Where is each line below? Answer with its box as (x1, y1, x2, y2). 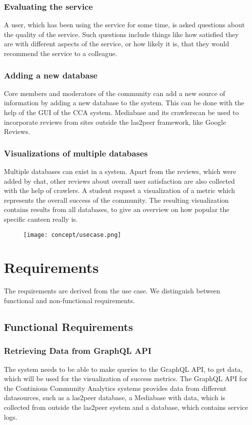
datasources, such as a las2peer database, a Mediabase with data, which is (4, 392, 226, 403)
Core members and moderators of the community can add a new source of (4, 88, 225, 98)
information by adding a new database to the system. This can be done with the (4, 97, 245, 108)
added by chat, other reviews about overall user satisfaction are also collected (4, 175, 235, 186)
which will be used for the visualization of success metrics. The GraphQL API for (4, 373, 248, 384)
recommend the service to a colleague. (4, 48, 117, 58)
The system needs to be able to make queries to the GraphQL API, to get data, (4, 364, 243, 374)
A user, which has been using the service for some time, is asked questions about (4, 19, 245, 30)
